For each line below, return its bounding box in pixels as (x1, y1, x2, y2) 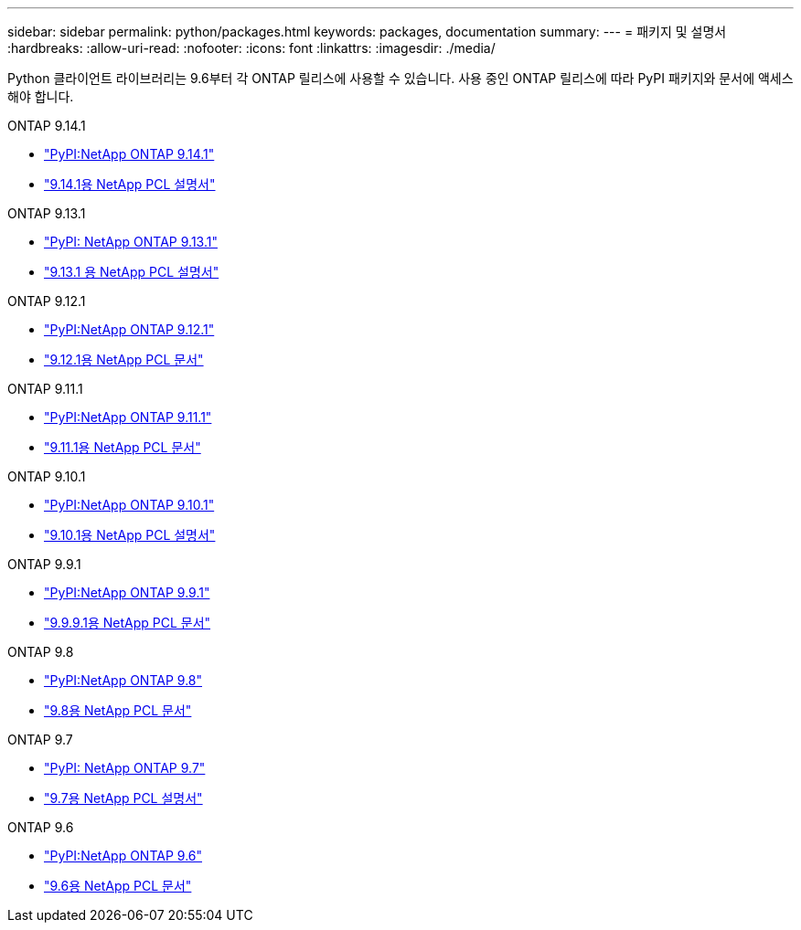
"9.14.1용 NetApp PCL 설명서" (44, 176, 216, 192)
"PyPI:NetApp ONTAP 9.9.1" (44, 585, 210, 600)
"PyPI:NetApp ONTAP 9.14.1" (44, 146, 215, 162)
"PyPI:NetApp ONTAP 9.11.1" (44, 409, 212, 425)
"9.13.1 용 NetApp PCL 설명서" (44, 264, 219, 280)
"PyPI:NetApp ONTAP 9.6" (44, 848, 203, 863)
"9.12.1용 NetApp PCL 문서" (44, 352, 204, 367)
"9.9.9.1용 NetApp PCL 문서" (44, 615, 211, 630)
